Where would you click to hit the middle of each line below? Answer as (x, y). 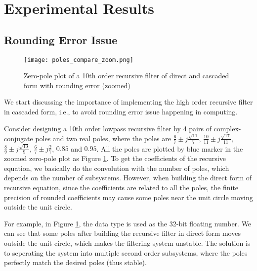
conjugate (19, 138)
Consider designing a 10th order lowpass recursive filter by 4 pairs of (108, 128)
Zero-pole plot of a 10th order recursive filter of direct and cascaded (127, 76)
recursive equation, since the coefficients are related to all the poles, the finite (121, 188)
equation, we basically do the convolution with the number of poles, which (117, 168)
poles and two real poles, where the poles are (103, 138)
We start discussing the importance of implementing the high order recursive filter (128, 102)
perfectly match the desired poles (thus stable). (75, 262)
